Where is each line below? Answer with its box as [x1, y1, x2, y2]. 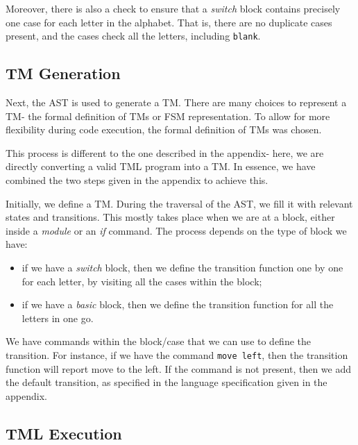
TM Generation [6, 62, 121, 84]
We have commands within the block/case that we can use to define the [6, 334, 312, 349]
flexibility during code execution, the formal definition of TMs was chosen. [6, 122, 322, 137]
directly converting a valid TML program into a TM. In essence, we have [6, 159, 316, 174]
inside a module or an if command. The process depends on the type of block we [6, 223, 347, 237]
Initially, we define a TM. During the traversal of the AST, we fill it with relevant [6, 196, 353, 210]
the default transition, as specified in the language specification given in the [6, 375, 327, 389]
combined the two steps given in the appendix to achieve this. [6, 173, 268, 187]
